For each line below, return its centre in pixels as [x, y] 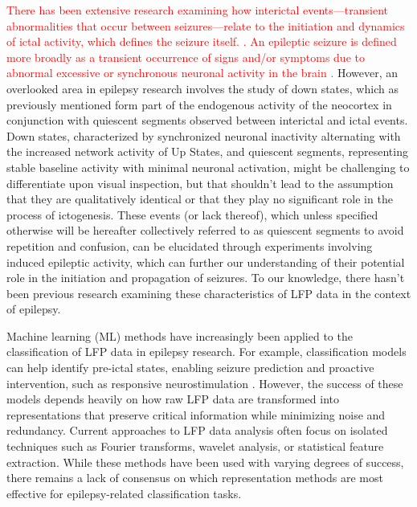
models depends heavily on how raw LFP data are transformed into [173, 399]
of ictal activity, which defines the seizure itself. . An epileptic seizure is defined [202, 41]
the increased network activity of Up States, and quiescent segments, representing [207, 151]
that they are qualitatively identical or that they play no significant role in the [200, 199]
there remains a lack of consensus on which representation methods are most [195, 478]
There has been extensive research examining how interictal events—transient [197, 10]
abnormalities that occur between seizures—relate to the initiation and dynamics [206, 25]
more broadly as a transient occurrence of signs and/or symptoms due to [186, 57]
